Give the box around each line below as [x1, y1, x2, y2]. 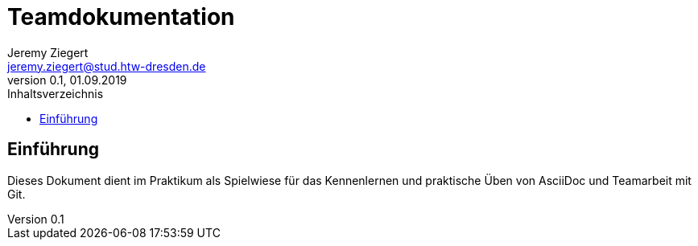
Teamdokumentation [7, 3, 235, 31]
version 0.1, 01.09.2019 [7, 72, 127, 87]
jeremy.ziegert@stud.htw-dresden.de [7, 59, 206, 73]
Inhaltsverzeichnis [7, 86, 104, 100]
